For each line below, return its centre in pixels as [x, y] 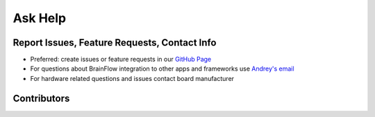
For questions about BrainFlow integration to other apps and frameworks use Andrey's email [162, 69]
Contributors [41, 98]
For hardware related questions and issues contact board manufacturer [132, 78]
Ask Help [39, 18]
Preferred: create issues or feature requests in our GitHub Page [121, 60]
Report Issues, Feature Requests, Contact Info [115, 43]
